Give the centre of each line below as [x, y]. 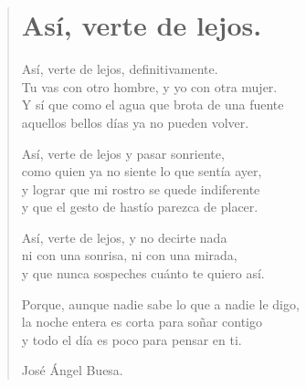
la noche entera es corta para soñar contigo [142, 322]
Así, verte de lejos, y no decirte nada [124, 237]
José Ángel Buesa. [72, 370]
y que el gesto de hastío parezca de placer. [140, 207]
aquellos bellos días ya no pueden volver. [135, 122]
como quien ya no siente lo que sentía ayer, [142, 171]
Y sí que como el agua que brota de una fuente [153, 105]
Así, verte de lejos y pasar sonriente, [123, 153]
